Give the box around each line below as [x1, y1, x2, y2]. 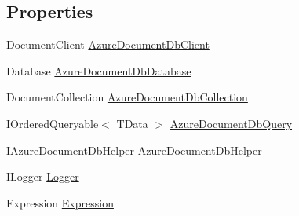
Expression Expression [6, 194, 114, 211]
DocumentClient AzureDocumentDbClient [6, 36, 210, 53]
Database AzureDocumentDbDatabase [6, 62, 191, 79]
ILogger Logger [6, 168, 79, 185]
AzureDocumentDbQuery [170, 115, 293, 131]
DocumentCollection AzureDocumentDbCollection [6, 89, 248, 105]
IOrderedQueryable [6, 115, 99, 131]
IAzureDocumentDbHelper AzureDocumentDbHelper [6, 141, 262, 158]
